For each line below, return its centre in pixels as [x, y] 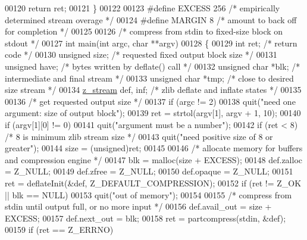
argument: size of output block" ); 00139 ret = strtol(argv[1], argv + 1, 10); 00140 [153, 113]
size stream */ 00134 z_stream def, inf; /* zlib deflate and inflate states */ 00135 [153, 90]
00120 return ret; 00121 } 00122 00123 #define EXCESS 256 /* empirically [142, 8]
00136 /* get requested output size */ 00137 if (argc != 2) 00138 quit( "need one [150, 101]
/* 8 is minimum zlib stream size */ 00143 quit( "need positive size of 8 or [139, 136]
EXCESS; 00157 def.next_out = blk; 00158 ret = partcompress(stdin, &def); [145, 218]
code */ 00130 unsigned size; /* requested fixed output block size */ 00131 [141, 54]
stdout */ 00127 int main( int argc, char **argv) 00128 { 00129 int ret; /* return [151, 43]
